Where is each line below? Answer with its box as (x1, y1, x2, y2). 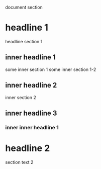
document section (5, 5, 43, 10)
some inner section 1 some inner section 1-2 (5, 66, 96, 72)
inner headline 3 (5, 109, 57, 117)
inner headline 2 (5, 81, 57, 90)
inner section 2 (5, 94, 36, 100)
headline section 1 (5, 38, 43, 44)
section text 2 (5, 159, 34, 165)
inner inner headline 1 (5, 124, 59, 131)
